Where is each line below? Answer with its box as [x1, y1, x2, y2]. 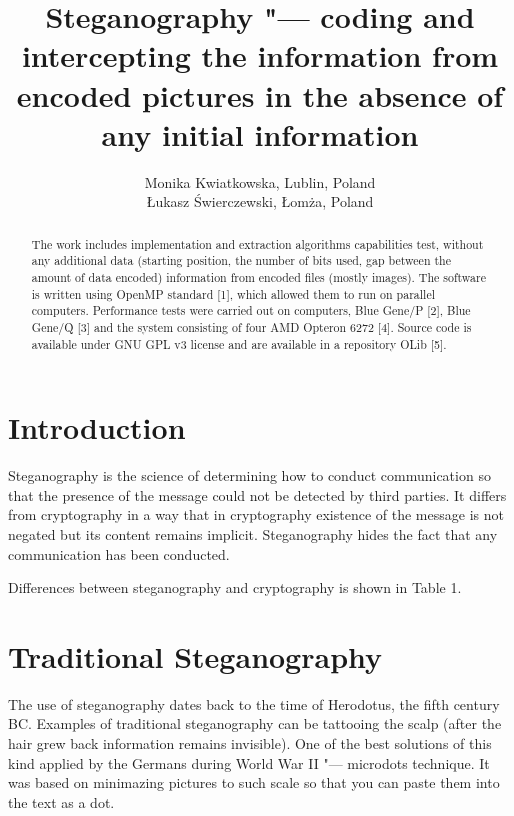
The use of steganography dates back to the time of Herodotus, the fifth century [8, 693, 500, 714]
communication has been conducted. [8, 543, 230, 564]
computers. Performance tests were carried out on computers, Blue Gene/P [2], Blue [31, 302, 471, 319]
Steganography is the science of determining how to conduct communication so [8, 465, 491, 486]
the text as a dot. [8, 791, 115, 812]
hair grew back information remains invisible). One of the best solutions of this [8, 733, 492, 754]
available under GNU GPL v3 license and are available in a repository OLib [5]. [31, 335, 447, 352]
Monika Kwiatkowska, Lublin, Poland [144, 171, 376, 192]
